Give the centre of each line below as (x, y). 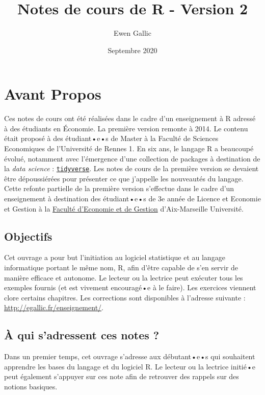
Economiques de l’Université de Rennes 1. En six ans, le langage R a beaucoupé (129, 148)
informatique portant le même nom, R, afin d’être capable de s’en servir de (121, 268)
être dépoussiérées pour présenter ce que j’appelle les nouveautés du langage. (124, 178)
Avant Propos (53, 94)
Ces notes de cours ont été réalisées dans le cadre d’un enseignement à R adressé (130, 118)
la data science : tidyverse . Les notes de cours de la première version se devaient (131, 168)
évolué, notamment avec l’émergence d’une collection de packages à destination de (132, 158)
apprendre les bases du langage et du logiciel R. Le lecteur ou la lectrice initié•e (130, 366)
